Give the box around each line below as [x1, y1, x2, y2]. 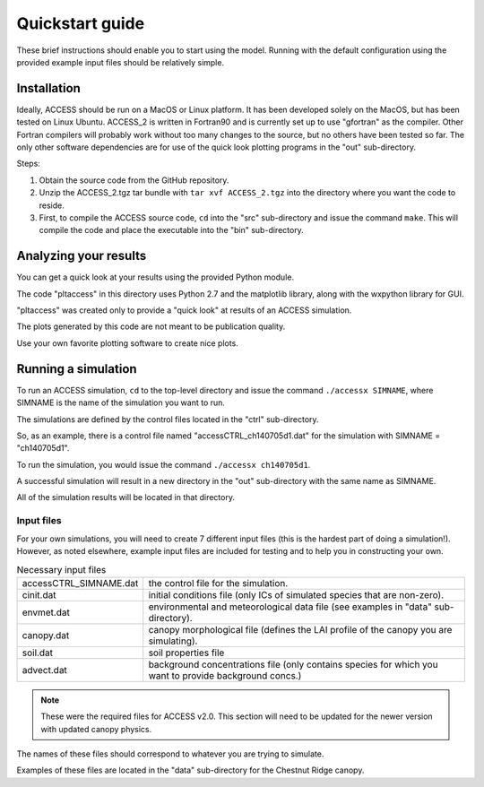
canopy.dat [22, 628, 70, 641]
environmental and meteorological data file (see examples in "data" [148, 601, 432, 613]
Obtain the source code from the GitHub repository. [39, 175, 229, 186]
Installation [16, 81, 81, 96]
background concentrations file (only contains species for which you [148, 658, 438, 670]
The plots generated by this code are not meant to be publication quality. [16, 321, 286, 332]
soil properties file [148, 646, 225, 659]
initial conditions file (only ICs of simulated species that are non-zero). [148, 588, 444, 601]
